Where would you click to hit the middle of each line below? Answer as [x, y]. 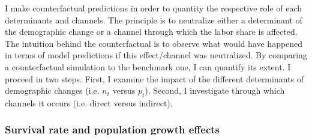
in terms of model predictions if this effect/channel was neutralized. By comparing [156, 55]
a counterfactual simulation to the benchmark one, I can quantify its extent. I [148, 66]
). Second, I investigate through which [215, 90]
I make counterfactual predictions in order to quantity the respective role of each [154, 8]
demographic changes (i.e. [52, 90]
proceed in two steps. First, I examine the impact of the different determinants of [154, 78]
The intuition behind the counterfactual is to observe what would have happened [154, 43]
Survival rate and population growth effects [112, 129]
